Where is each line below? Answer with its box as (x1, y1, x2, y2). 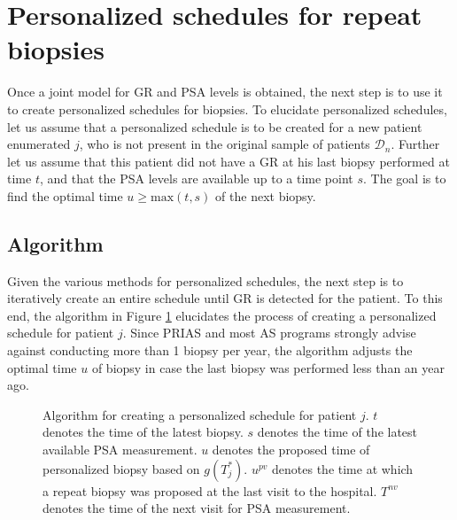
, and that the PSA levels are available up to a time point (39, 169, 353, 188)
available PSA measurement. (43, 440, 198, 459)
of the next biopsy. (215, 186, 316, 205)
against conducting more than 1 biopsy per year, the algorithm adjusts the (7, 341, 413, 360)
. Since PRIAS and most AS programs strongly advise (122, 323, 416, 342)
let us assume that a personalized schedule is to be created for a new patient (7, 117, 422, 136)
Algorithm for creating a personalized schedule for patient (43, 405, 357, 423)
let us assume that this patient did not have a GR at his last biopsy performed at (7, 151, 450, 170)
